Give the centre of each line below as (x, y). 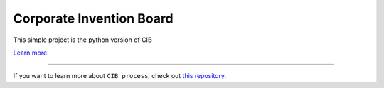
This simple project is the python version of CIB (82, 40)
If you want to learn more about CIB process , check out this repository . (120, 76)
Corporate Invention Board (93, 18)
